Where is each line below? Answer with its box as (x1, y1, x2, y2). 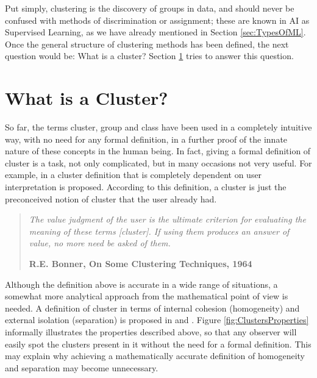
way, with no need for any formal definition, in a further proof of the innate (5, 132, 288, 145)
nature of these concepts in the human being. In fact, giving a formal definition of (5, 144, 311, 157)
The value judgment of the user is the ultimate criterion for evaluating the (29, 213, 306, 226)
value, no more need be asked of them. (29, 237, 171, 249)
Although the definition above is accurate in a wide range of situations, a (5, 277, 278, 290)
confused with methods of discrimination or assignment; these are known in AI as (5, 13, 310, 26)
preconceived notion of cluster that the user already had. (5, 192, 217, 205)
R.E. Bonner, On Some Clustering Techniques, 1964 (29, 257, 252, 270)
